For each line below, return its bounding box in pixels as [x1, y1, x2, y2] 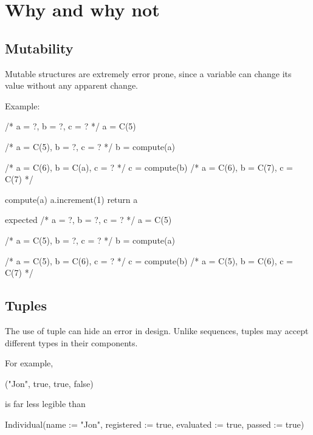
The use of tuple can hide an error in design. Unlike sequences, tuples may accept [5, 324, 309, 337]
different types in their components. [5, 336, 138, 349]
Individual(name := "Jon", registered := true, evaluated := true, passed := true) [5, 417, 304, 430]
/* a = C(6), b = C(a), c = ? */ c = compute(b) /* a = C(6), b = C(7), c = [5, 160, 293, 173]
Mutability [5, 38, 74, 57]
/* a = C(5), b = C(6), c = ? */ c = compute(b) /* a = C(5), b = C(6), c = [5, 254, 293, 267]
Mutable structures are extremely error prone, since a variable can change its [5, 67, 292, 80]
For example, [5, 357, 53, 369]
